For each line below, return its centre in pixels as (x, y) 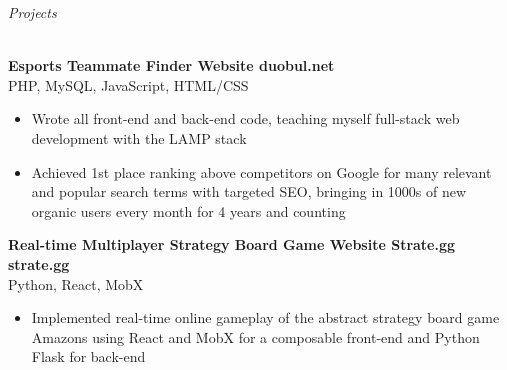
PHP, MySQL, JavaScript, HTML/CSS (128, 84)
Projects (32, 12)
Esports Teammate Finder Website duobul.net (171, 65)
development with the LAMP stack (139, 137)
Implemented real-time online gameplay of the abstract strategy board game (265, 317)
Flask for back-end (88, 356)
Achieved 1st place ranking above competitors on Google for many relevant (261, 171)
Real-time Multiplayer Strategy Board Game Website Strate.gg (232, 244)
